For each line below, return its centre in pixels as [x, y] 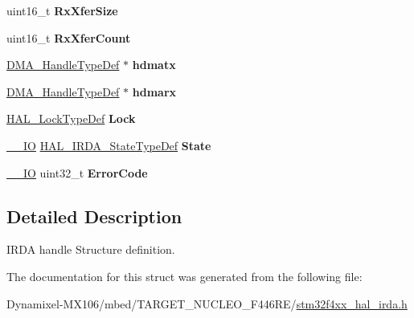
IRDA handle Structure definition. [91, 249]
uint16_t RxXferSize [62, 10]
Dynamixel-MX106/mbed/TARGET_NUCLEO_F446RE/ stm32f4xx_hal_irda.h [207, 303]
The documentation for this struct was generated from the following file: [184, 276]
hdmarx [154, 91]
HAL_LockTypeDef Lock [71, 118]
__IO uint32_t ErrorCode [77, 172]
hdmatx [154, 65]
